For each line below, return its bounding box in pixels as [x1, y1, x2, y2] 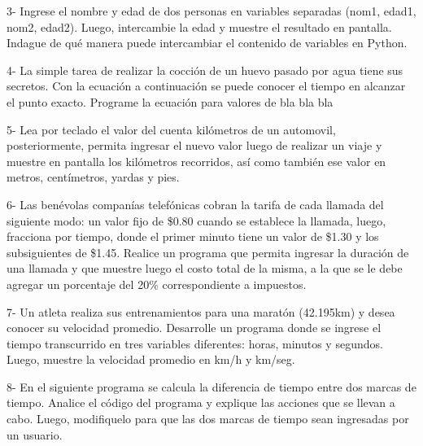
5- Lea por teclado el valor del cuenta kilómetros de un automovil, [7, 120, 336, 138]
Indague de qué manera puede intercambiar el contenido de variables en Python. [7, 34, 408, 51]
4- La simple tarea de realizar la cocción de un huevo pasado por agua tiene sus [7, 61, 403, 78]
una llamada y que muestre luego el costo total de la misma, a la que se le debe [7, 260, 403, 277]
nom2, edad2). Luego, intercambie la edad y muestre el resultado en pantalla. [7, 18, 392, 35]
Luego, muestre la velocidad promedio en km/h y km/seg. [7, 351, 295, 368]
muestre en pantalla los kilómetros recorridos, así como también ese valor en [7, 152, 386, 169]
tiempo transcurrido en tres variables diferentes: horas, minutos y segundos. [7, 334, 383, 352]
